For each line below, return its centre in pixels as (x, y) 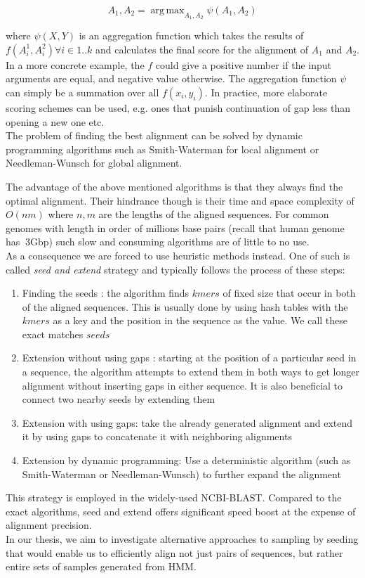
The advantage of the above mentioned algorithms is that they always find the (174, 186)
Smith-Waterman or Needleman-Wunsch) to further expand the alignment (181, 474)
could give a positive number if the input (243, 64)
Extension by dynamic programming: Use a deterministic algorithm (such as (186, 460)
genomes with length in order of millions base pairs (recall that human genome (175, 227)
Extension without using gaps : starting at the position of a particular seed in (189, 358)
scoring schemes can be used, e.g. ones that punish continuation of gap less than (178, 107)
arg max (167, 11)
